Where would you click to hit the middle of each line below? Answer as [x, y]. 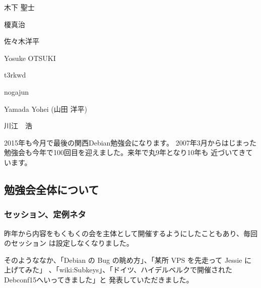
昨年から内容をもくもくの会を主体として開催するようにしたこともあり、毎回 [131, 233]
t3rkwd [15, 75]
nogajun [17, 91]
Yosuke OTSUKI [30, 58]
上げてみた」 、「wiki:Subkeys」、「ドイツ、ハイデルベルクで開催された [118, 270]
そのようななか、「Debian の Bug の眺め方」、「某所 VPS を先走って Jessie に [128, 260]
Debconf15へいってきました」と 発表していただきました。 [99, 279]
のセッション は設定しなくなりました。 [69, 243]
